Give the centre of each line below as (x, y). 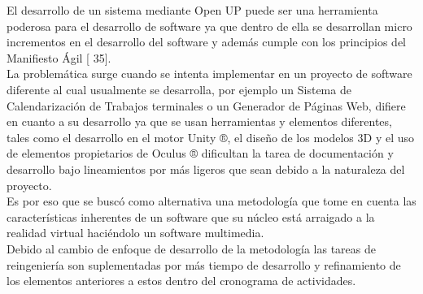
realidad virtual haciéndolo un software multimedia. (135, 233)
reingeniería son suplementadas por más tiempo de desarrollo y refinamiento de (204, 264)
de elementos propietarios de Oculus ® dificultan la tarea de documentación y (200, 153)
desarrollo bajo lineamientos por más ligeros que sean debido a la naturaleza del (206, 169)
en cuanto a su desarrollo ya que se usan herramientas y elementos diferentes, (199, 121)
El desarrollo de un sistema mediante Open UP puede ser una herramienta (192, 10)
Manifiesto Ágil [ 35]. (59, 57)
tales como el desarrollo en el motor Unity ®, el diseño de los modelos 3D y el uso (211, 137)
